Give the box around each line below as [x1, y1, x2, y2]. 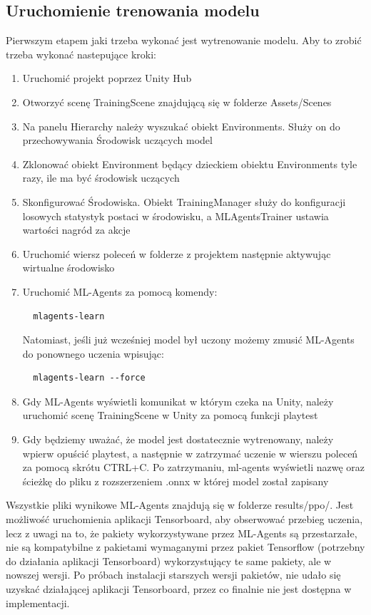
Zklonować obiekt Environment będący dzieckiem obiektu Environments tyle [22, 156, 357, 171]
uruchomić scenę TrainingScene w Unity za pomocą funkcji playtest [22, 408, 318, 423]
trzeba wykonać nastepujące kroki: [6, 46, 156, 61]
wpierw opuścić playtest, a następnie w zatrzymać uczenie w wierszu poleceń [22, 445, 358, 460]
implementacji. [6, 595, 70, 610]
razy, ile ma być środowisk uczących [22, 170, 180, 185]
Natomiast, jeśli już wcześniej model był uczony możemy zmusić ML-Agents [22, 332, 355, 347]
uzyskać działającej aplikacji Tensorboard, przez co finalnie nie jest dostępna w [6, 582, 352, 596]
